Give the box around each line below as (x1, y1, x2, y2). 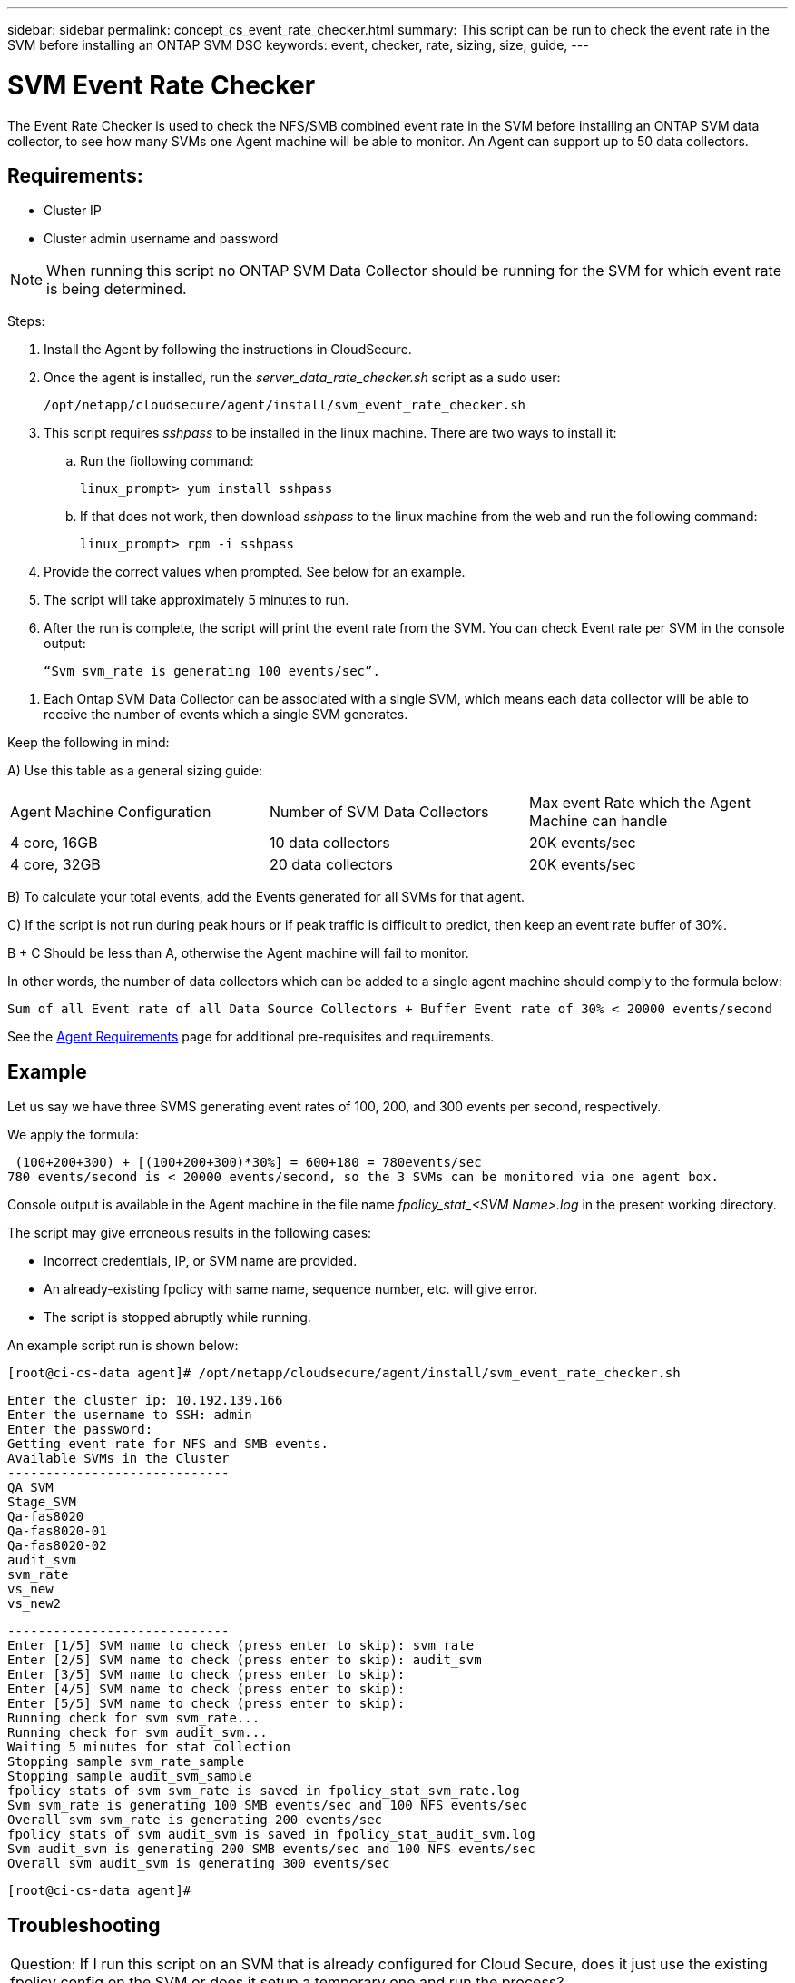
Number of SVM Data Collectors (269, 803, 489, 822)
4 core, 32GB (10, 855, 101, 874)
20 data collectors (269, 855, 394, 874)
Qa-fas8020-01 (7, 1524, 107, 1539)
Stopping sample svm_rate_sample (7, 1754, 245, 1770)
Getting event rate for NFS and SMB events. (7, 1436, 329, 1452)
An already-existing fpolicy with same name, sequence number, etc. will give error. (44, 1281, 538, 1297)
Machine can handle (528, 812, 668, 831)
